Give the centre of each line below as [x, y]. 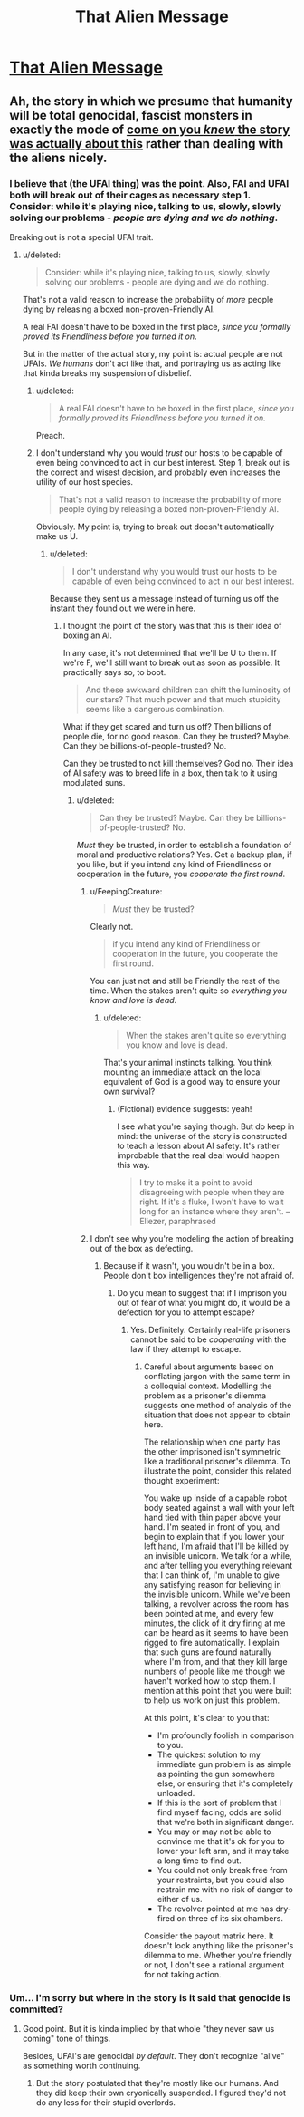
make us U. [57, 536]
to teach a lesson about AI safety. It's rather [199, 1145]
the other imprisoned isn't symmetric [213, 1451]
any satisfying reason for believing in [213, 1584]
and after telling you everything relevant [218, 1565]
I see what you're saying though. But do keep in [206, 1126]
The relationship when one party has [212, 1442]
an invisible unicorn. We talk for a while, [218, 1555]
